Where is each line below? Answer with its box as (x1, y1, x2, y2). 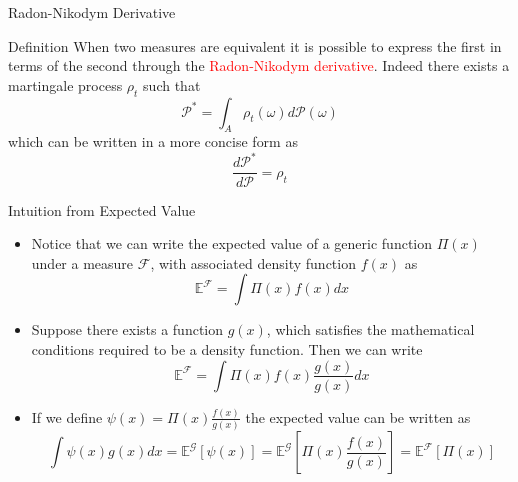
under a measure (31, 252, 134, 273)
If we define (31, 406, 103, 427)
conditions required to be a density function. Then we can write (31, 338, 423, 359)
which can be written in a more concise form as (8, 131, 298, 152)
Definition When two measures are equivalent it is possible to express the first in (8, 35, 502, 56)
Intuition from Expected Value (8, 199, 196, 220)
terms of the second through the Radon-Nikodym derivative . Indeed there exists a (8, 55, 510, 76)
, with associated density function (150, 252, 356, 273)
